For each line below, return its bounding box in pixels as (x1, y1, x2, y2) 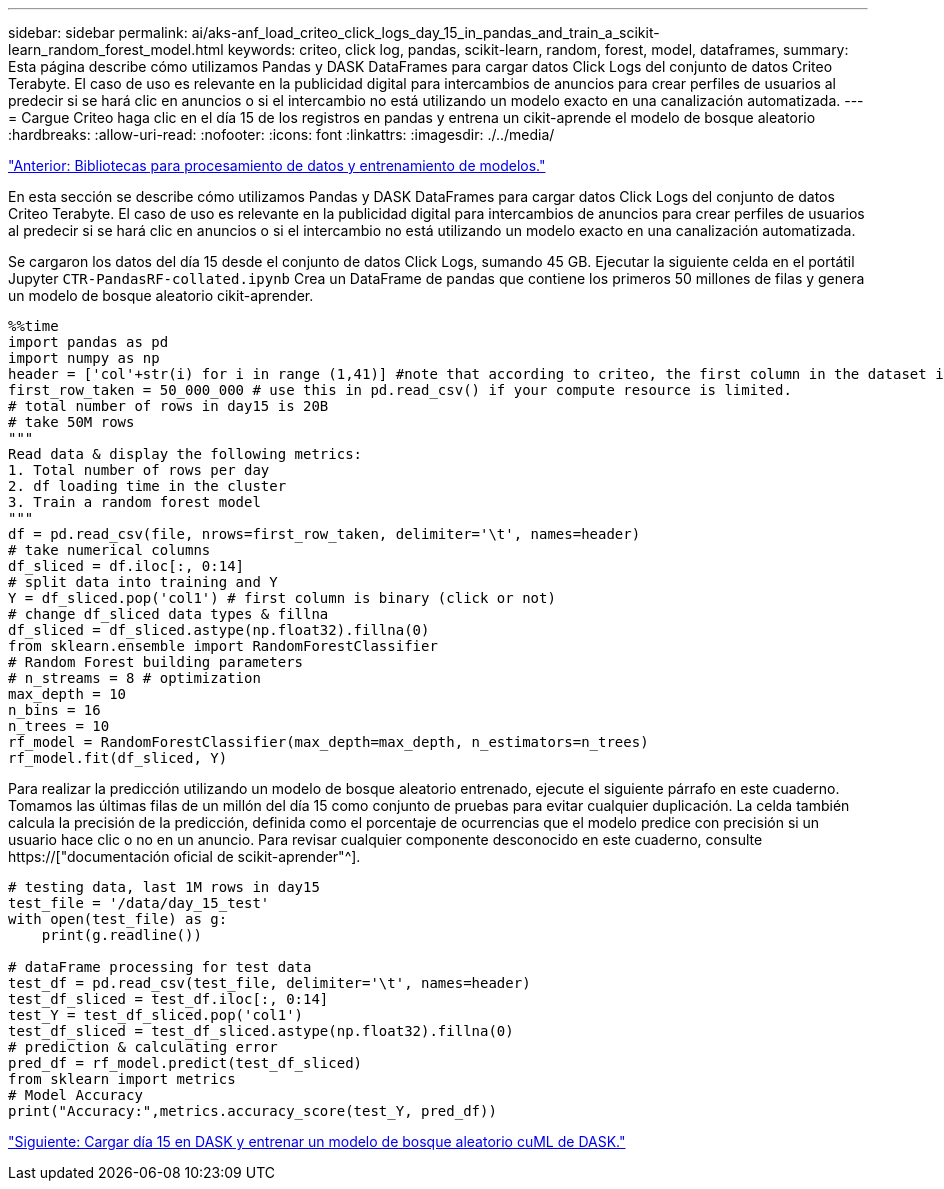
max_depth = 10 (8, 686, 127, 702)
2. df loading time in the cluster (8, 478, 287, 494)
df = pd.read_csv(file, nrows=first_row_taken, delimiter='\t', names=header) (8, 526, 641, 542)
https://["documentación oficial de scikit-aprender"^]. (8, 848, 361, 865)
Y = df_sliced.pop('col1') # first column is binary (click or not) (8, 590, 556, 606)
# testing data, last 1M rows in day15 (8, 879, 320, 895)
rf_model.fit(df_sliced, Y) (8, 750, 228, 766)
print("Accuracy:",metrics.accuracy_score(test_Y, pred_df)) (8, 1103, 497, 1119)
